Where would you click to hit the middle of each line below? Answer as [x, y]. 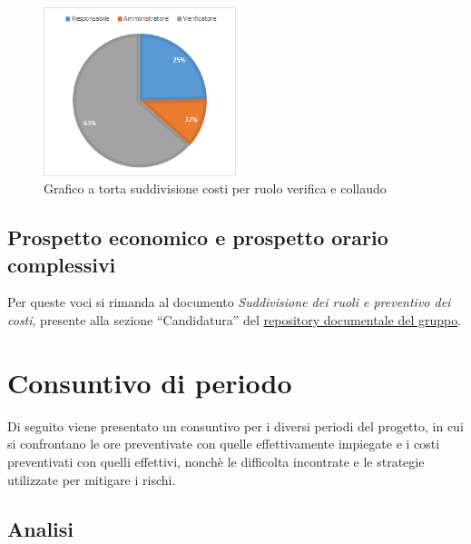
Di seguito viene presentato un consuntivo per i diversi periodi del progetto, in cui [235, 425]
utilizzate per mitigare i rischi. [92, 479]
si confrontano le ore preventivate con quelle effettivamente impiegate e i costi [224, 444]
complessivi [62, 264]
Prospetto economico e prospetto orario [198, 237]
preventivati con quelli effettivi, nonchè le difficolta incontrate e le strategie [216, 461]
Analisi [41, 528]
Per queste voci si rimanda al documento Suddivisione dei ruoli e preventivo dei [229, 302]
